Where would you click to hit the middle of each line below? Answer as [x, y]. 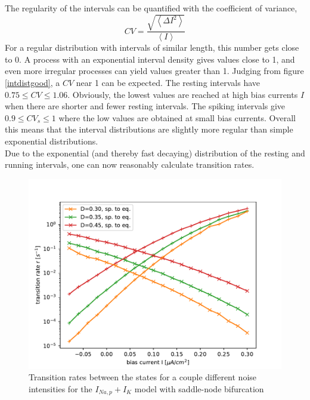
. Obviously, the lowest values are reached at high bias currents [183, 94]
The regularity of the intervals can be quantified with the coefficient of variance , [151, 8]
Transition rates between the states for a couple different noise [143, 377]
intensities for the [61, 388]
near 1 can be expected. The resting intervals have [168, 82]
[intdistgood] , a [32, 82]
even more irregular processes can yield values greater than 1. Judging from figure [154, 71]
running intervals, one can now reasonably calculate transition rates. [130, 164]
